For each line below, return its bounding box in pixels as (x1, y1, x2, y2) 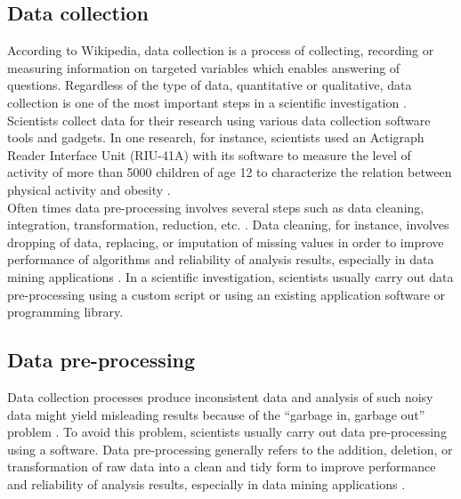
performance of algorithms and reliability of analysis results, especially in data (7, 250, 434, 269)
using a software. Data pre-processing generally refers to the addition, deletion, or (7, 439, 453, 458)
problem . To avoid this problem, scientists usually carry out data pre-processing (7, 423, 447, 441)
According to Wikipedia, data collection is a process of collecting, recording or (7, 41, 434, 60)
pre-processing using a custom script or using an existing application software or (7, 285, 446, 303)
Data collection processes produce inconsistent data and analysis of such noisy (7, 387, 433, 406)
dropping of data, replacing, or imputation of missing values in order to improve (7, 232, 444, 251)
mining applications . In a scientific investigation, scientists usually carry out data (7, 267, 454, 286)
